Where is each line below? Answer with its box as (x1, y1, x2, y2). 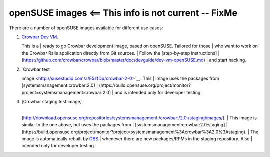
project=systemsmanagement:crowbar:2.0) (21, 89, 111, 95)
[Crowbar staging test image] (21, 99, 82, 105)
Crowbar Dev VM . (21, 34, 58, 40)
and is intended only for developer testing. (114, 89, 202, 95)
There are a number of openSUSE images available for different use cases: (9, 25, 163, 31)
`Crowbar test (21, 66, 50, 72)
